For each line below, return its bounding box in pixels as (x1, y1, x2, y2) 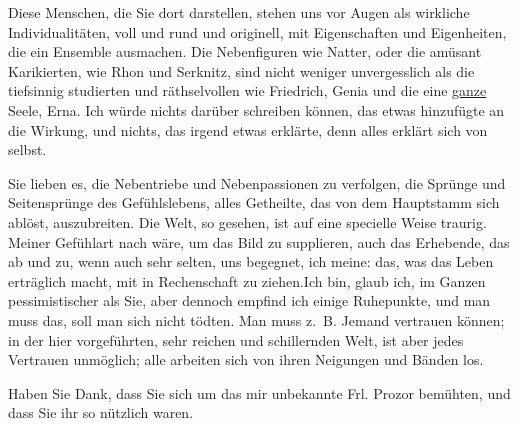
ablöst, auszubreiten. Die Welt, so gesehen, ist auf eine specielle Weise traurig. (8, 211, 487, 232)
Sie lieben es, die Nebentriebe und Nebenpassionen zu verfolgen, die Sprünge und (8, 172, 506, 193)
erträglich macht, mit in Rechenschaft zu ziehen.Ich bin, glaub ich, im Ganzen (8, 270, 486, 291)
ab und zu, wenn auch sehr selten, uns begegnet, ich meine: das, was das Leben (8, 251, 494, 272)
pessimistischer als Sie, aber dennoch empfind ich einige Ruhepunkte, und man (8, 290, 491, 311)
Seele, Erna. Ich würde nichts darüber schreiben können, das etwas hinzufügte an (8, 99, 505, 120)
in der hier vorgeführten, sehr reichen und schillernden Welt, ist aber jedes (8, 329, 464, 350)
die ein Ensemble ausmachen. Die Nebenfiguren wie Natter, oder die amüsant (8, 41, 482, 62)
